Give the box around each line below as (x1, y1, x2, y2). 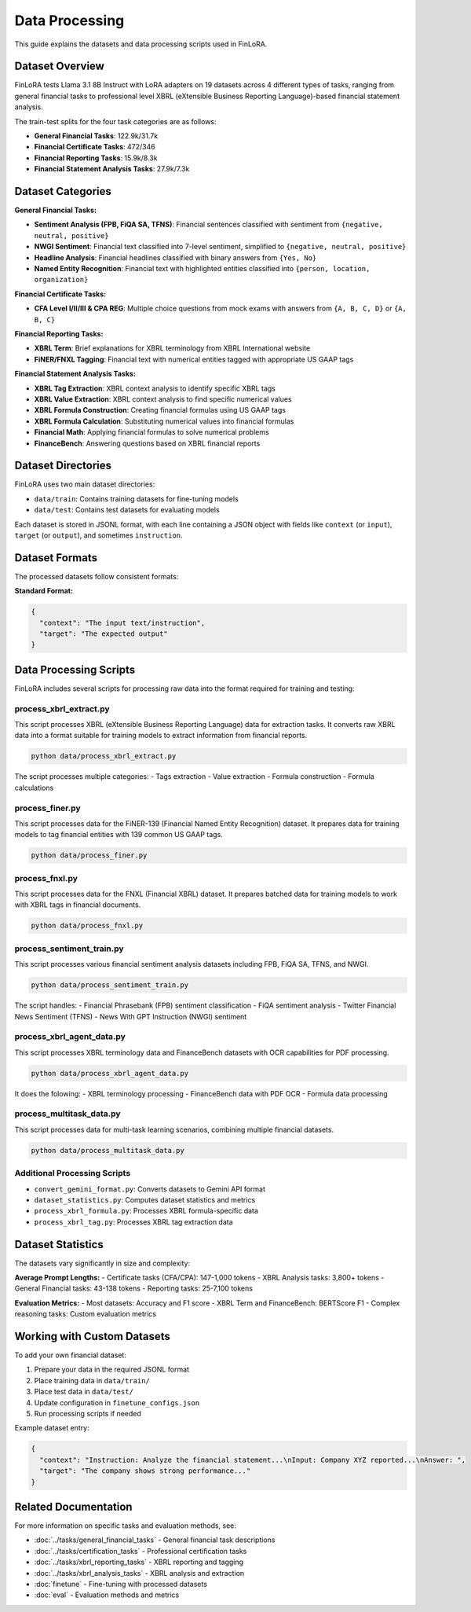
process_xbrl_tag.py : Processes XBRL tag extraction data (34, 1217, 233, 1226)
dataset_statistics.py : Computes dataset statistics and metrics (34, 1195, 256, 1204)
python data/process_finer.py (31, 851, 148, 860)
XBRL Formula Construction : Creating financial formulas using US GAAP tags (34, 406, 287, 415)
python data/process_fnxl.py (31, 921, 144, 931)
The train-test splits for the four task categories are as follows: (14, 116, 217, 126)
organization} (34, 275, 89, 285)
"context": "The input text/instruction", (39, 618, 206, 627)
